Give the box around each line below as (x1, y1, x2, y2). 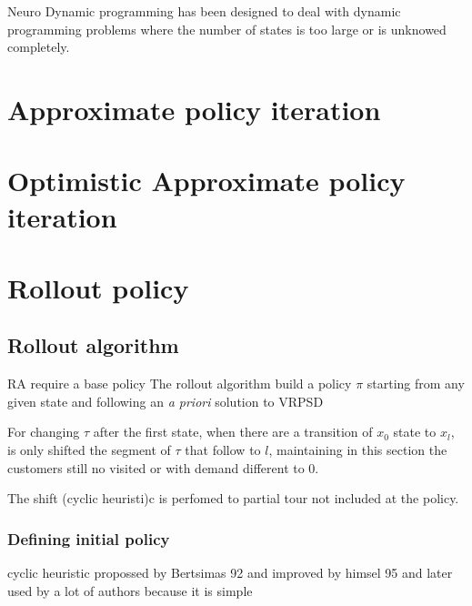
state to (393, 422, 437, 441)
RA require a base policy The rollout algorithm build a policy (7, 374, 352, 393)
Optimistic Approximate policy (7, 162, 406, 199)
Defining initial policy (7, 527, 170, 550)
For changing (7, 422, 80, 441)
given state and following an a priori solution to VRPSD (7, 391, 324, 410)
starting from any (367, 374, 465, 393)
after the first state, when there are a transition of (93, 422, 373, 441)
